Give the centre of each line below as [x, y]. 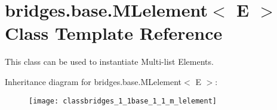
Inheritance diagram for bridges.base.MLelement [93, 81]
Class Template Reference [114, 33]
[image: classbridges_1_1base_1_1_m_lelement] [123, 101]
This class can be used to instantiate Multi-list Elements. [109, 62]
